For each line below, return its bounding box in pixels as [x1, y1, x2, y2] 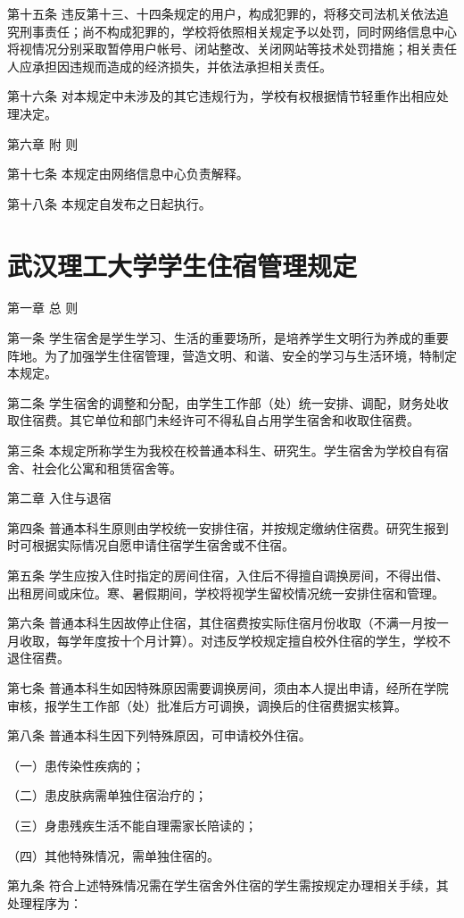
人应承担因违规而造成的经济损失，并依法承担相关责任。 [7, 56, 332, 75]
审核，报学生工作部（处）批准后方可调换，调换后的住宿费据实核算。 [7, 696, 407, 714]
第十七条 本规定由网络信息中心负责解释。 [7, 164, 249, 183]
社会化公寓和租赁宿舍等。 [31, 458, 182, 477]
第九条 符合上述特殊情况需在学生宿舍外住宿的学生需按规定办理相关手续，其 [7, 876, 449, 895]
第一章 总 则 [7, 298, 79, 317]
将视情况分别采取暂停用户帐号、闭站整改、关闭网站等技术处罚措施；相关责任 [7, 39, 457, 58]
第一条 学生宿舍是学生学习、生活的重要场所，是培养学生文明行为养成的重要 [7, 329, 449, 347]
